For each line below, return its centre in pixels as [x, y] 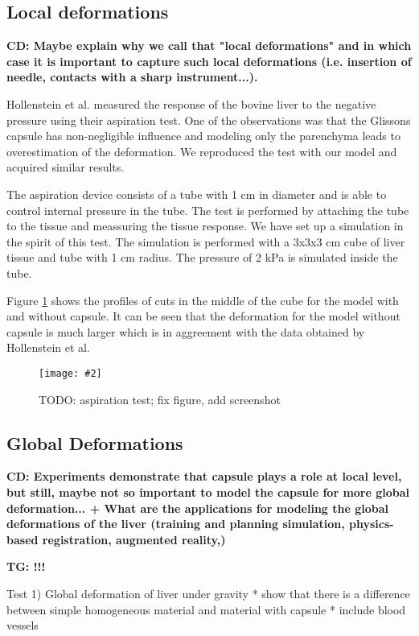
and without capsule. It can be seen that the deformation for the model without [203, 316]
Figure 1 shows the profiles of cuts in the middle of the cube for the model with [203, 300]
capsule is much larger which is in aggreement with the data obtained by [186, 331]
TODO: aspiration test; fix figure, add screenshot [160, 399]
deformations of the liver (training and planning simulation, [176, 524]
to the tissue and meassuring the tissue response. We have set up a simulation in [205, 226]
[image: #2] [70, 373]
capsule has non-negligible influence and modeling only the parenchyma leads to [203, 136]
